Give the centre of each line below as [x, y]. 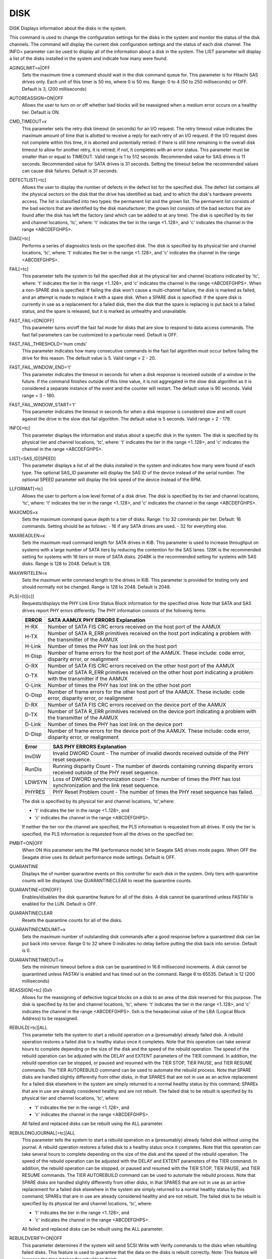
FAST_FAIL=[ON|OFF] [32, 320]
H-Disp [33, 656]
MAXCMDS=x [23, 512]
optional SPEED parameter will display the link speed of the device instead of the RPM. [112, 479]
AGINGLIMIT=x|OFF [30, 67]
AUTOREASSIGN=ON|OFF [37, 98]
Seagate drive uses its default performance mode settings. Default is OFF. [99, 857]
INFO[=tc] [20, 428]
